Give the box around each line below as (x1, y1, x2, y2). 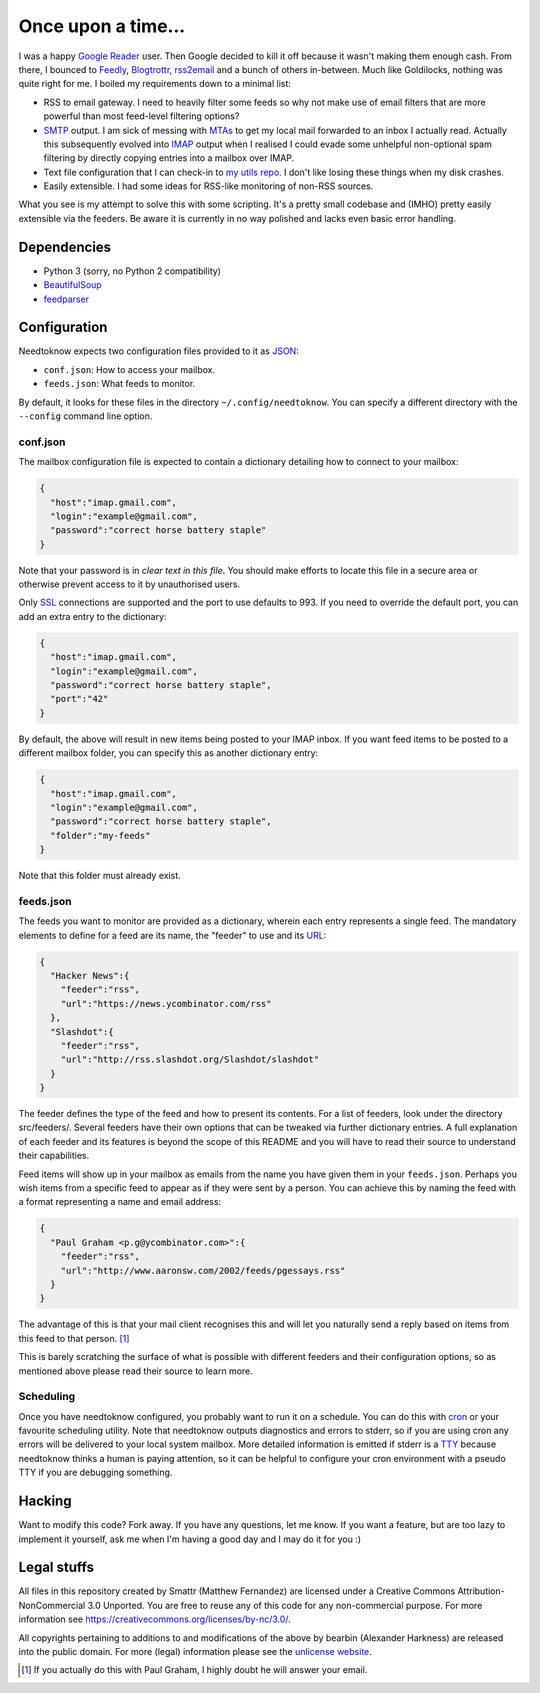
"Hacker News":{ (50, 970, 130, 981)
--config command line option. (18, 410, 153, 422)
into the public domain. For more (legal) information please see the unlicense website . (18, 1646, 372, 1657)
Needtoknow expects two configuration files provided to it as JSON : (18, 345, 299, 357)
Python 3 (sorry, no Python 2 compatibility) (43, 265, 222, 277)
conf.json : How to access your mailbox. (43, 363, 215, 375)
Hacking (18, 1493, 72, 1510)
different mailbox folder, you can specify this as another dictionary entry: (18, 747, 319, 759)
